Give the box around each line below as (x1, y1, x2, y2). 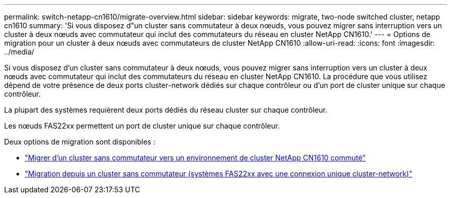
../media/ (4, 47, 34, 56)
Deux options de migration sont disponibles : (4, 137, 155, 146)
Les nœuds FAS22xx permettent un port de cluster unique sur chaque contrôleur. (4, 121, 280, 130)
